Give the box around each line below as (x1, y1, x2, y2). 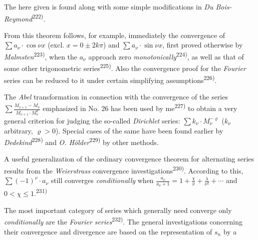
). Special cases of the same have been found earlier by (56, 125, 223, 135)
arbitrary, (4, 125, 33, 135)
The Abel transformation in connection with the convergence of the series (4, 91, 228, 101)
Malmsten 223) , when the (4, 50, 78, 61)
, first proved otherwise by (162, 39, 243, 50)
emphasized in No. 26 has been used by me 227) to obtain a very (43, 101, 237, 113)
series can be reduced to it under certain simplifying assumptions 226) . (4, 73, 217, 85)
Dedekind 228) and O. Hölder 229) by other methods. (4, 135, 159, 147)
